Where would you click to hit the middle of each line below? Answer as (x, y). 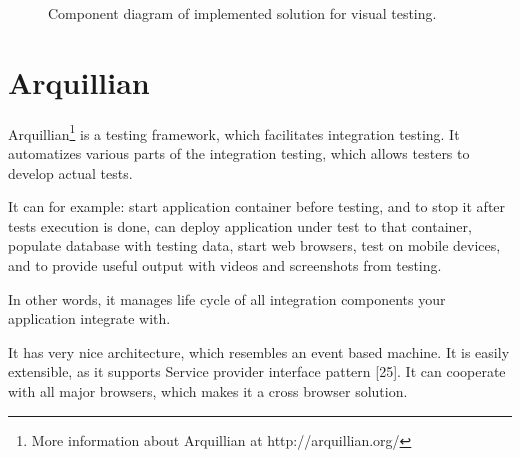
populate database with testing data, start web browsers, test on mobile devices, (254, 245)
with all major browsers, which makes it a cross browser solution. (208, 390)
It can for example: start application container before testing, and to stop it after (257, 206)
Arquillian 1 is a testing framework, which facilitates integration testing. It (234, 132)
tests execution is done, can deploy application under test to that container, (240, 225)
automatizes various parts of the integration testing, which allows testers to (239, 152)
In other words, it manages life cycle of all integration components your (227, 298)
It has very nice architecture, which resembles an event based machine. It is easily (259, 351)
